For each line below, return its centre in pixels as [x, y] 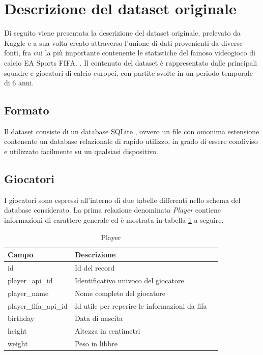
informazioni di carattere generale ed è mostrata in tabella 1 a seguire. [114, 220]
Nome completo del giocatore [120, 293]
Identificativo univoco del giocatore [129, 280]
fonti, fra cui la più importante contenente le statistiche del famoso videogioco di [130, 53]
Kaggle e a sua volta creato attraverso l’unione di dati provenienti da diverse [124, 42]
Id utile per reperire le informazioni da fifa [141, 305]
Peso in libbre [96, 344]
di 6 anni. [19, 83]
